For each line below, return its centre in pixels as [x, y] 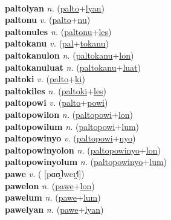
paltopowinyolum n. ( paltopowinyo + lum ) [86, 162]
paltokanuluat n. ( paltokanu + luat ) [73, 67]
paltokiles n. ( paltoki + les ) [56, 90]
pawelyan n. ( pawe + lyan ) [54, 209]
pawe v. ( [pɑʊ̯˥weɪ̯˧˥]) [45, 173]
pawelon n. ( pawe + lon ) [50, 185]
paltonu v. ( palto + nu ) [48, 20]
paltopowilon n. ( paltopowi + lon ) [69, 114]
